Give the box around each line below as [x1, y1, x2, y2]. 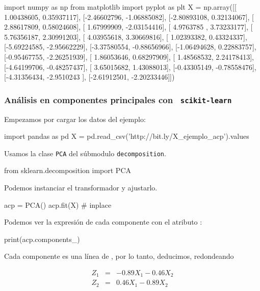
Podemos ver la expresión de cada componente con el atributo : [4, 216, 202, 227]
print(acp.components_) [4, 233, 80, 244]
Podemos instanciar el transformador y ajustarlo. [4, 182, 158, 192]
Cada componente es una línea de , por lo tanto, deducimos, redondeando [4, 251, 234, 261]
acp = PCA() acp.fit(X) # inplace [4, 199, 112, 210]
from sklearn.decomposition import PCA [4, 165, 131, 176]
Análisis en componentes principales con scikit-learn [4, 93, 232, 106]
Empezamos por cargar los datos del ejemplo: [4, 113, 146, 124]
